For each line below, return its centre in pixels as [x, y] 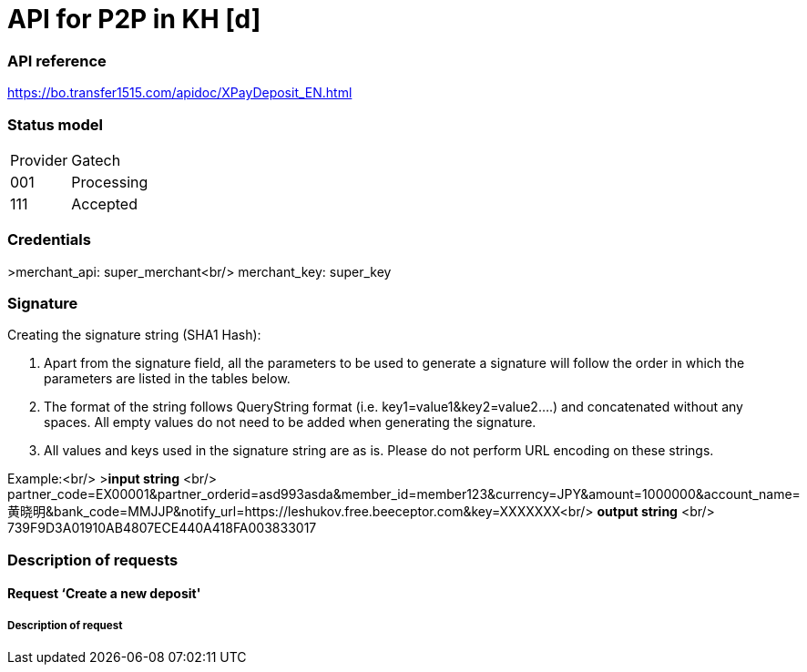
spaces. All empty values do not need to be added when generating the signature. [290, 423]
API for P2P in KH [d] [134, 19]
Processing [110, 182]
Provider [39, 160]
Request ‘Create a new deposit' [104, 594]
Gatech [96, 160]
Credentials [49, 240]
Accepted [104, 204]
